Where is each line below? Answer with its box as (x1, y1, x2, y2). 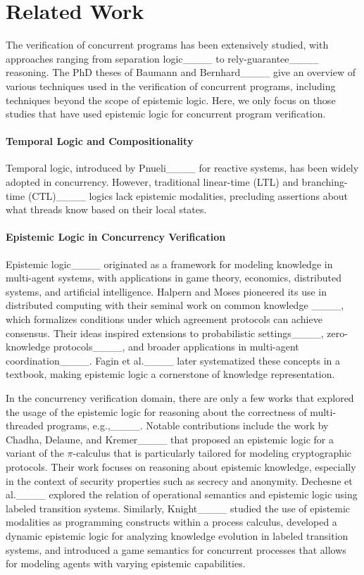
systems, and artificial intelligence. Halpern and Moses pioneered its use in (6, 284, 327, 298)
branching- (301, 175, 348, 189)
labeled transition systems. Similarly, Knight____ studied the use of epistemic (6, 500, 351, 515)
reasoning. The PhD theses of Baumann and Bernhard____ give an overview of (6, 65, 356, 80)
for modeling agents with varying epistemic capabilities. (6, 556, 246, 571)
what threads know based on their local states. (6, 202, 207, 217)
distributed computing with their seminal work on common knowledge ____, (6, 298, 344, 312)
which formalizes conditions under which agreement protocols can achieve (6, 312, 322, 327)
